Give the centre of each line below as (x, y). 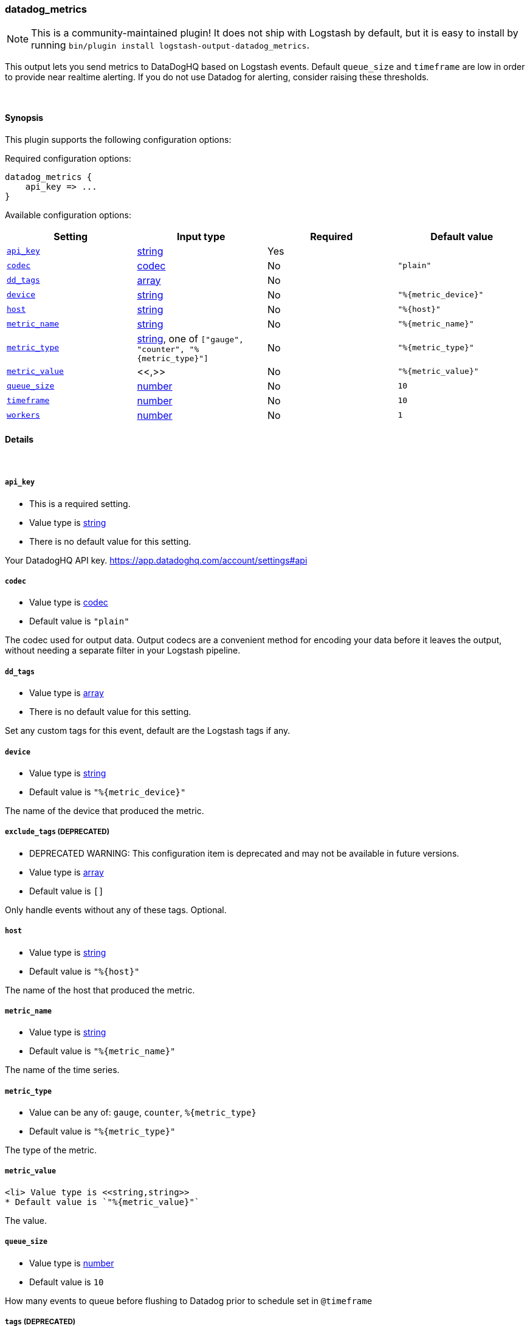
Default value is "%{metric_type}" (102, 1131)
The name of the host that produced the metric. (100, 990)
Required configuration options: (68, 158)
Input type (201, 236)
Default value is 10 (67, 1282)
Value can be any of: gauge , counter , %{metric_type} (143, 1113)
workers (23, 415)
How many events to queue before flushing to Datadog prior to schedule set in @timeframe (189, 1300)
